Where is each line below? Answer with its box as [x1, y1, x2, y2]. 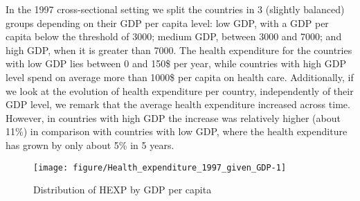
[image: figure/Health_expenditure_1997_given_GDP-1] [33, 162, 287, 173]
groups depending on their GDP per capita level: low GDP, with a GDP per [6, 15, 329, 30]
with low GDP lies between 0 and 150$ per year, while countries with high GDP [6, 56, 347, 71]
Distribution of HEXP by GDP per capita [33, 182, 212, 197]
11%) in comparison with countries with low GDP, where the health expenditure [6, 124, 348, 139]
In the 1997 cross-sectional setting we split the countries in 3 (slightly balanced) [6, 2, 345, 16]
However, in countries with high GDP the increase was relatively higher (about [6, 110, 341, 125]
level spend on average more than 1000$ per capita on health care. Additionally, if [6, 69, 354, 84]
